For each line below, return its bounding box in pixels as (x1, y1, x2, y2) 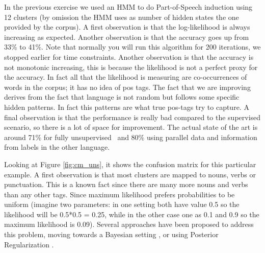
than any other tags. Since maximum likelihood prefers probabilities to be (4, 189, 235, 199)
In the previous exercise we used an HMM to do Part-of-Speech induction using (4, 2, 253, 12)
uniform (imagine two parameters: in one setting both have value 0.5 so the (4, 199, 240, 210)
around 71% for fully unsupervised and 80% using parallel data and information (4, 131, 257, 142)
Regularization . (4, 239, 54, 249)
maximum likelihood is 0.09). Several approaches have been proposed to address (4, 219, 254, 229)
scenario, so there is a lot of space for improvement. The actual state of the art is (4, 122, 258, 132)
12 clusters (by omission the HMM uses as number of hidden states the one (4, 11, 239, 22)
